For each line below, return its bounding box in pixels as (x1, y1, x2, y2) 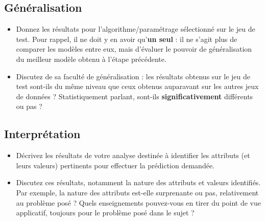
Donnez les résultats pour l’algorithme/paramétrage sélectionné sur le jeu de (16, 24, 255, 34)
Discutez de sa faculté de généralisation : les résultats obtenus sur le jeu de (16, 71, 251, 81)
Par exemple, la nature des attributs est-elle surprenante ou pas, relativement (16, 187, 259, 197)
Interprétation (4, 126, 81, 142)
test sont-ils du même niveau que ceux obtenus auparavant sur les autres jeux (16, 81, 259, 92)
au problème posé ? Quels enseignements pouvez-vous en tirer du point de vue (16, 197, 261, 208)
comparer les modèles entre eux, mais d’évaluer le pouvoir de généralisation (16, 43, 252, 54)
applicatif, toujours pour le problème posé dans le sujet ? (16, 207, 195, 218)
